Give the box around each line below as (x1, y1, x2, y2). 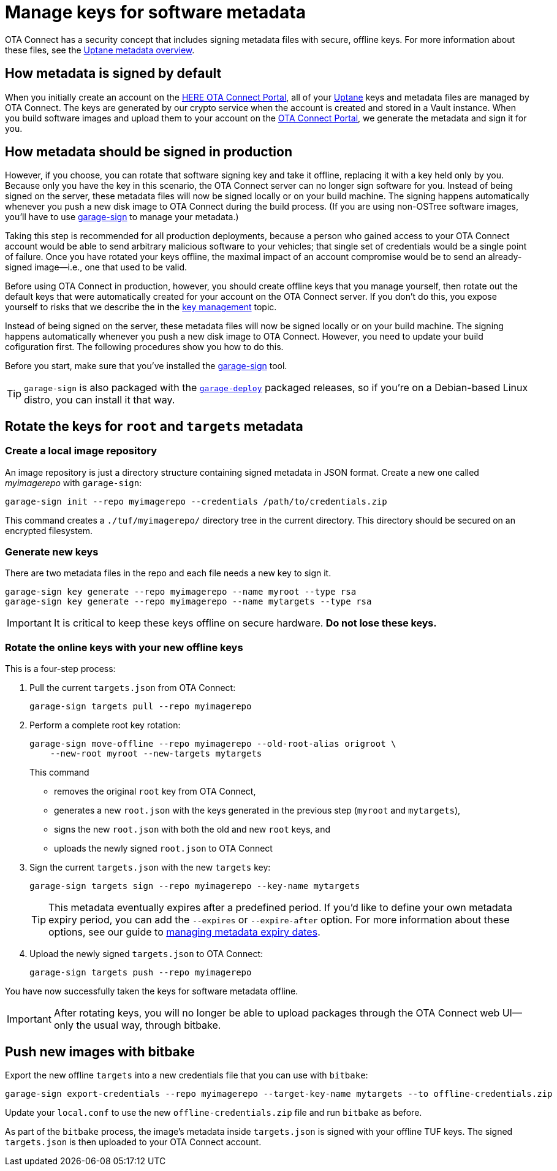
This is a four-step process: (5, 663, 116, 674)
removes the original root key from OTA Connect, (54, 786, 256, 797)
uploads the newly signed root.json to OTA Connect (54, 843, 273, 854)
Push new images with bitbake (5, 1043, 195, 1059)
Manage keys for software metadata (5, 2, 306, 23)
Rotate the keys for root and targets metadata (5, 418, 303, 434)
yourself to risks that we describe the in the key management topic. (5, 302, 277, 313)
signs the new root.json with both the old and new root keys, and (54, 824, 331, 835)
